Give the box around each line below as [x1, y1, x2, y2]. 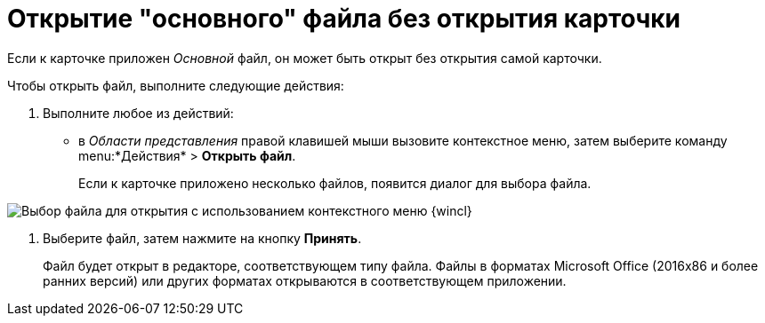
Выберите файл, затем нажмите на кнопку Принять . [43, 230, 362, 246]
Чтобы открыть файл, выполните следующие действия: [7, 77, 344, 93]
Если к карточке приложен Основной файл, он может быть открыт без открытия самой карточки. [7, 50, 602, 66]
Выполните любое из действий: [43, 105, 234, 121]
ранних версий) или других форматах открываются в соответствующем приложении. [43, 272, 567, 288]
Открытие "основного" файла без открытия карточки [7, 4, 680, 34]
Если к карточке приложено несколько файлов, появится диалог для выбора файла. [78, 175, 592, 191]
